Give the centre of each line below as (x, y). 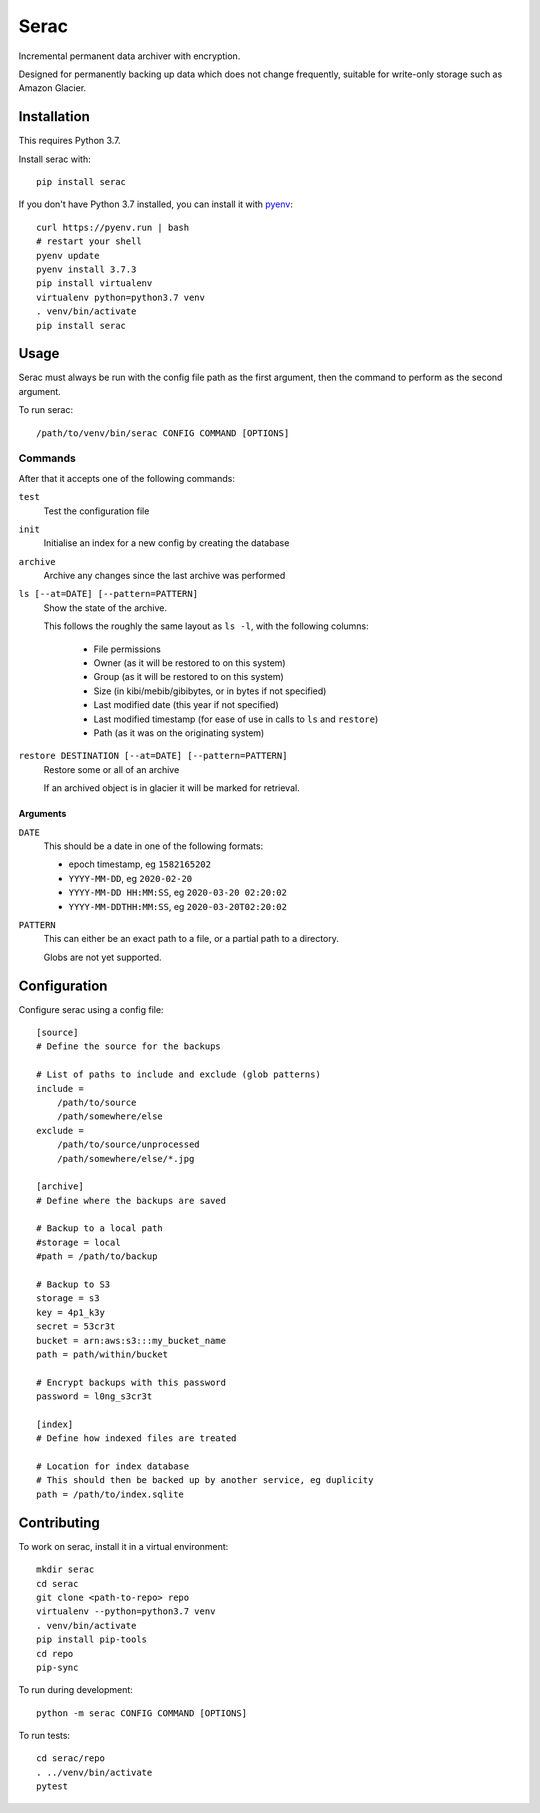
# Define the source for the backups (129, 1046)
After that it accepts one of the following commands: (126, 478)
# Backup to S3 (73, 1284)
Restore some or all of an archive (111, 769)
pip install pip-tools (92, 1639)
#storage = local (78, 1242)
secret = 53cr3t (76, 1326)
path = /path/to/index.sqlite (110, 1494)
